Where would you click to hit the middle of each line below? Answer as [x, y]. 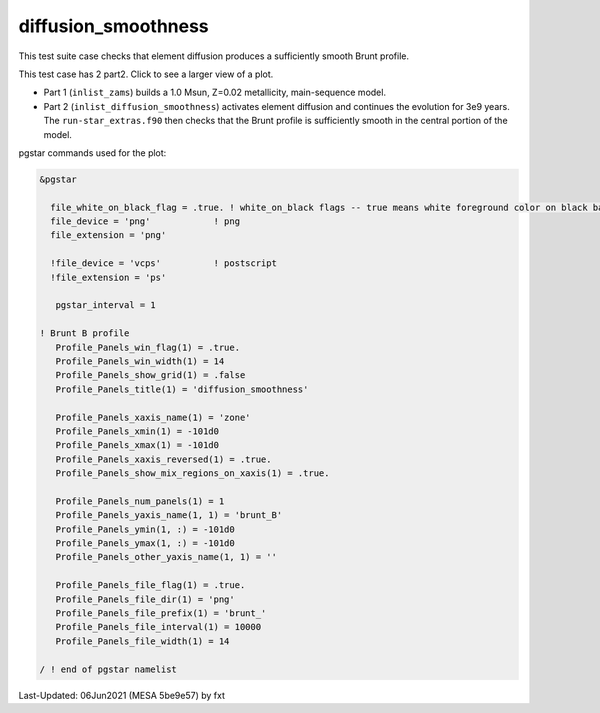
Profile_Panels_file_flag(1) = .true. [150, 585]
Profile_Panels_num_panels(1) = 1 [140, 501]
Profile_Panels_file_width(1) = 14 [142, 641]
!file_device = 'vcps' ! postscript [163, 263]
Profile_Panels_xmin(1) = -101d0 [137, 431]
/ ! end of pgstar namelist [108, 669]
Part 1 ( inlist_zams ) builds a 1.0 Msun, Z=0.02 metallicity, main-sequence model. [215, 92]
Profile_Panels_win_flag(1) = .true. [147, 347]
